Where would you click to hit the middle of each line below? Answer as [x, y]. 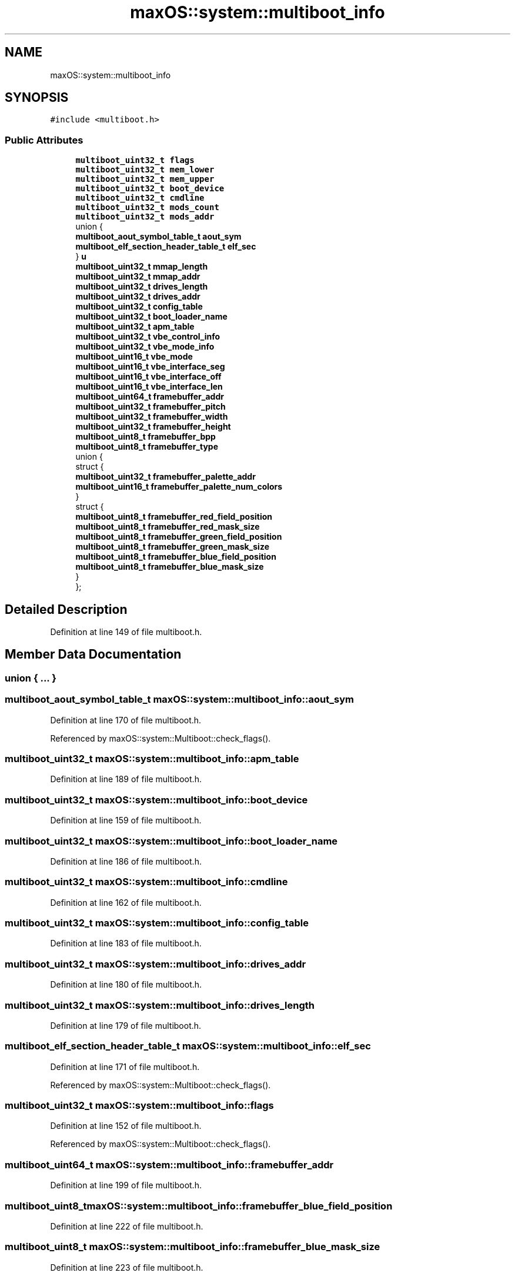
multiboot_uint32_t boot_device [150, 189]
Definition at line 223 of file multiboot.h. [127, 1267]
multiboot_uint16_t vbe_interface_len [149, 387]
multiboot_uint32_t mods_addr [145, 217]
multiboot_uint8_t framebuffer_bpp [146, 437]
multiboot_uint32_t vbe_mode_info [145, 347]
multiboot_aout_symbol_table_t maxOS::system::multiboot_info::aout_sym [179, 700]
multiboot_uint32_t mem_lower [145, 170]
